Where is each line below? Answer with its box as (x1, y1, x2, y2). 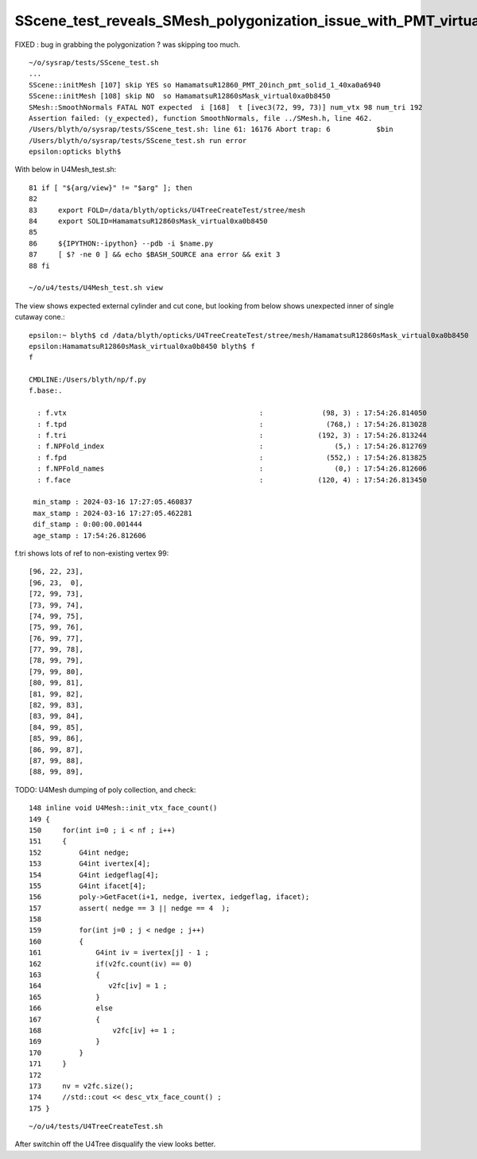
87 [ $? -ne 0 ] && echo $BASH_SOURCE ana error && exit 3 (29, 250, 281, 259)
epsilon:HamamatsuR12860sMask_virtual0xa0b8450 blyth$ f (29, 342, 256, 351)
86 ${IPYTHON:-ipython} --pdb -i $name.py (29, 238, 214, 248)
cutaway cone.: (14, 312, 65, 322)
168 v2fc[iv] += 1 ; (29, 1025, 176, 1035)
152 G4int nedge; (29, 847, 130, 857)
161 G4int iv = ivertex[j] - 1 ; (29, 948, 210, 957)
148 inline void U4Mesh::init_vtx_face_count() (29, 804, 218, 812)
